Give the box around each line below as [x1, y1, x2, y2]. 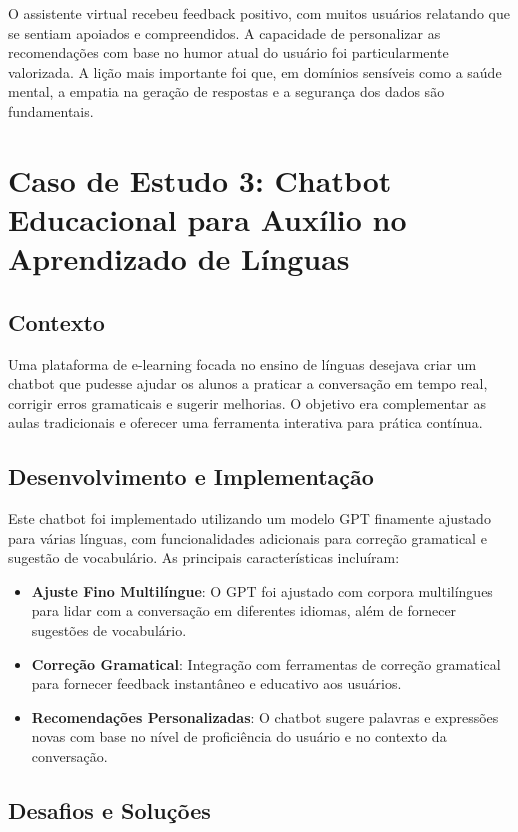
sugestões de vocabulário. [31, 620, 187, 641]
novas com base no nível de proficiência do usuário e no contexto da [31, 726, 447, 747]
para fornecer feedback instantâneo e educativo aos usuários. [31, 673, 402, 694]
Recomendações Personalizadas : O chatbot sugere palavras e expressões [31, 706, 499, 727]
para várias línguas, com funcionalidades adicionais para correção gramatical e [8, 527, 487, 548]
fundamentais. [8, 100, 94, 121]
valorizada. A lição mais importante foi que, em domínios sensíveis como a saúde [8, 61, 502, 82]
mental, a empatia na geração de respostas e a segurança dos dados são [8, 81, 445, 102]
